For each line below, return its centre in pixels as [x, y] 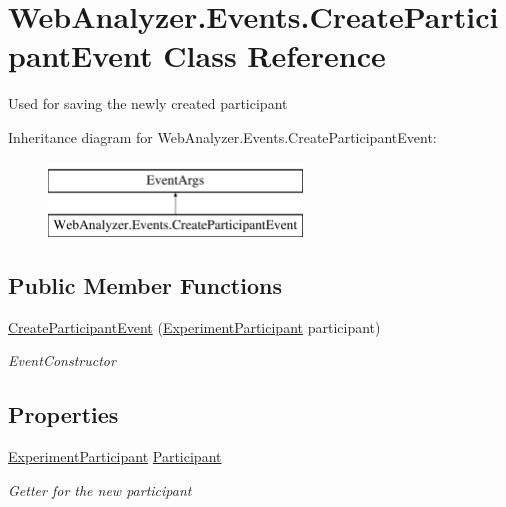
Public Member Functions [145, 285]
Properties [63, 414]
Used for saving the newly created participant [148, 103]
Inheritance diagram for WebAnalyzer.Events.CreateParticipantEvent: [222, 136]
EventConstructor [62, 360]
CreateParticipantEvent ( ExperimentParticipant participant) [194, 326]
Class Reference [274, 55]
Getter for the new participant [100, 489]
